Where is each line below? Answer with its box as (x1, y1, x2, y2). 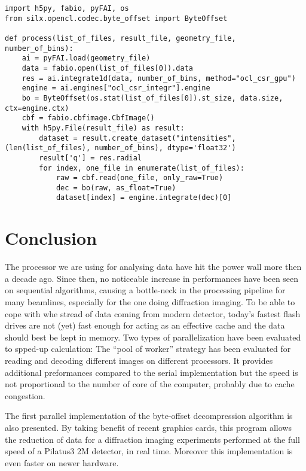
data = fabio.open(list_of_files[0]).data (22, 63, 193, 72)
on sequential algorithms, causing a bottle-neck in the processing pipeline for (5, 284, 286, 296)
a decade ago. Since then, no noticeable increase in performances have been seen (5, 272, 299, 284)
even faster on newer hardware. (5, 456, 119, 469)
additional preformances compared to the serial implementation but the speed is (5, 366, 298, 378)
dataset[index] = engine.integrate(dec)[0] (56, 193, 232, 202)
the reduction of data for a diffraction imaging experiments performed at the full (5, 433, 300, 445)
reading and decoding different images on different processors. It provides (5, 354, 273, 366)
